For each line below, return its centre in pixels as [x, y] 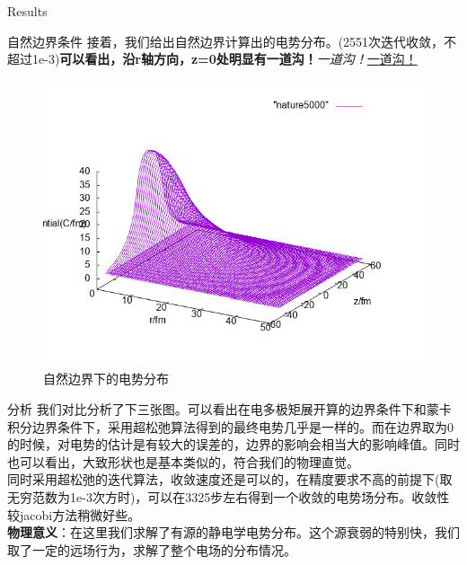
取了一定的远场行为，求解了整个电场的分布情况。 [152, 549]
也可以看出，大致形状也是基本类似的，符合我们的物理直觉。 [183, 461]
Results [27, 11]
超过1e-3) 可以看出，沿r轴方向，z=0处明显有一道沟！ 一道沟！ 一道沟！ [212, 59]
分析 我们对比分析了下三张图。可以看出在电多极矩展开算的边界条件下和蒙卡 [229, 408]
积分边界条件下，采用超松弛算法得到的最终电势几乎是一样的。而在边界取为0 [230, 426]
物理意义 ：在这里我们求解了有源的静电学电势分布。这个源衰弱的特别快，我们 [233, 532]
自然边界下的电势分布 [106, 379]
